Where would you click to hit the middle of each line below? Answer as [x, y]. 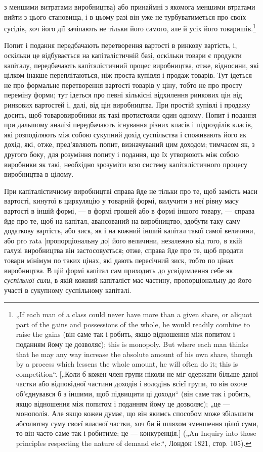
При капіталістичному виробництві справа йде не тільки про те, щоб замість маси [131, 191]
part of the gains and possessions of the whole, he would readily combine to [133, 324]
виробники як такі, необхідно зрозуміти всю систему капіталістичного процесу [126, 164]
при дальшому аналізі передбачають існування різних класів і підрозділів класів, [128, 124]
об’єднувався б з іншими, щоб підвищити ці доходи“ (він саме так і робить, [133, 394]
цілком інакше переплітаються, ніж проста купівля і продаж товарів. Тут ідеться [128, 75]
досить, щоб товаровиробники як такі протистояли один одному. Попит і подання [130, 114]
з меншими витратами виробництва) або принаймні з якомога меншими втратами [130, 7]
